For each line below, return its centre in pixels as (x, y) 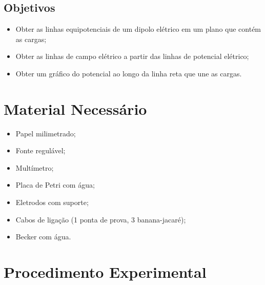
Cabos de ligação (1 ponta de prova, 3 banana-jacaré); (101, 219)
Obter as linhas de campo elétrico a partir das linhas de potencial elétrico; (132, 56)
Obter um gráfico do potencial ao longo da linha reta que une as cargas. (129, 73)
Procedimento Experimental (105, 272)
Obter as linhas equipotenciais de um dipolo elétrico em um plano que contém (138, 29)
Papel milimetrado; (46, 133)
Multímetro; (35, 167)
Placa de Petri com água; (55, 185)
